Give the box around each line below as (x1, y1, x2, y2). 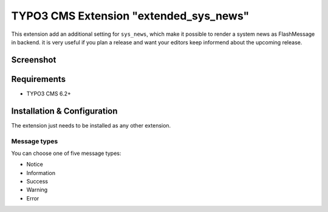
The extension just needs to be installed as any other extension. (11, 121, 171, 129)
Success (26, 178, 49, 185)
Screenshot (11, 55, 56, 65)
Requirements (11, 74, 66, 84)
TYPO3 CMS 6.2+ (26, 90, 71, 97)
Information (26, 169, 56, 176)
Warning (26, 186, 48, 194)
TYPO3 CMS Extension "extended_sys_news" (11, 9, 250, 22)
